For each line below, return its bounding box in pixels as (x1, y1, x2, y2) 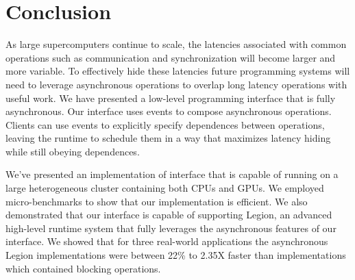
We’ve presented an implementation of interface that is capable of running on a (5, 167, 339, 181)
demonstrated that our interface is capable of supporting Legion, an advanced (5, 207, 332, 222)
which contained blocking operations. (5, 261, 161, 275)
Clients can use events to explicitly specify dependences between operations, (5, 117, 325, 131)
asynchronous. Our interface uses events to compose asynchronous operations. (5, 104, 332, 118)
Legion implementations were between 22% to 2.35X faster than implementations (5, 248, 346, 262)
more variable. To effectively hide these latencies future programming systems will (5, 64, 350, 78)
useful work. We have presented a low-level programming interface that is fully (5, 90, 336, 105)
